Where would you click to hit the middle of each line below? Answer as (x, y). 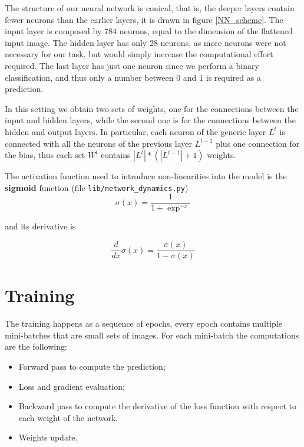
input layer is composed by (53, 31)
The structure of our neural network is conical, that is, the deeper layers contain (150, 8)
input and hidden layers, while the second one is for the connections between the (150, 120)
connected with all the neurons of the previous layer (98, 143)
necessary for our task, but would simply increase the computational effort (139, 54)
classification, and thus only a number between (89, 77)
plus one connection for (258, 143)
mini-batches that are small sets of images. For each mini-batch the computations (152, 335)
